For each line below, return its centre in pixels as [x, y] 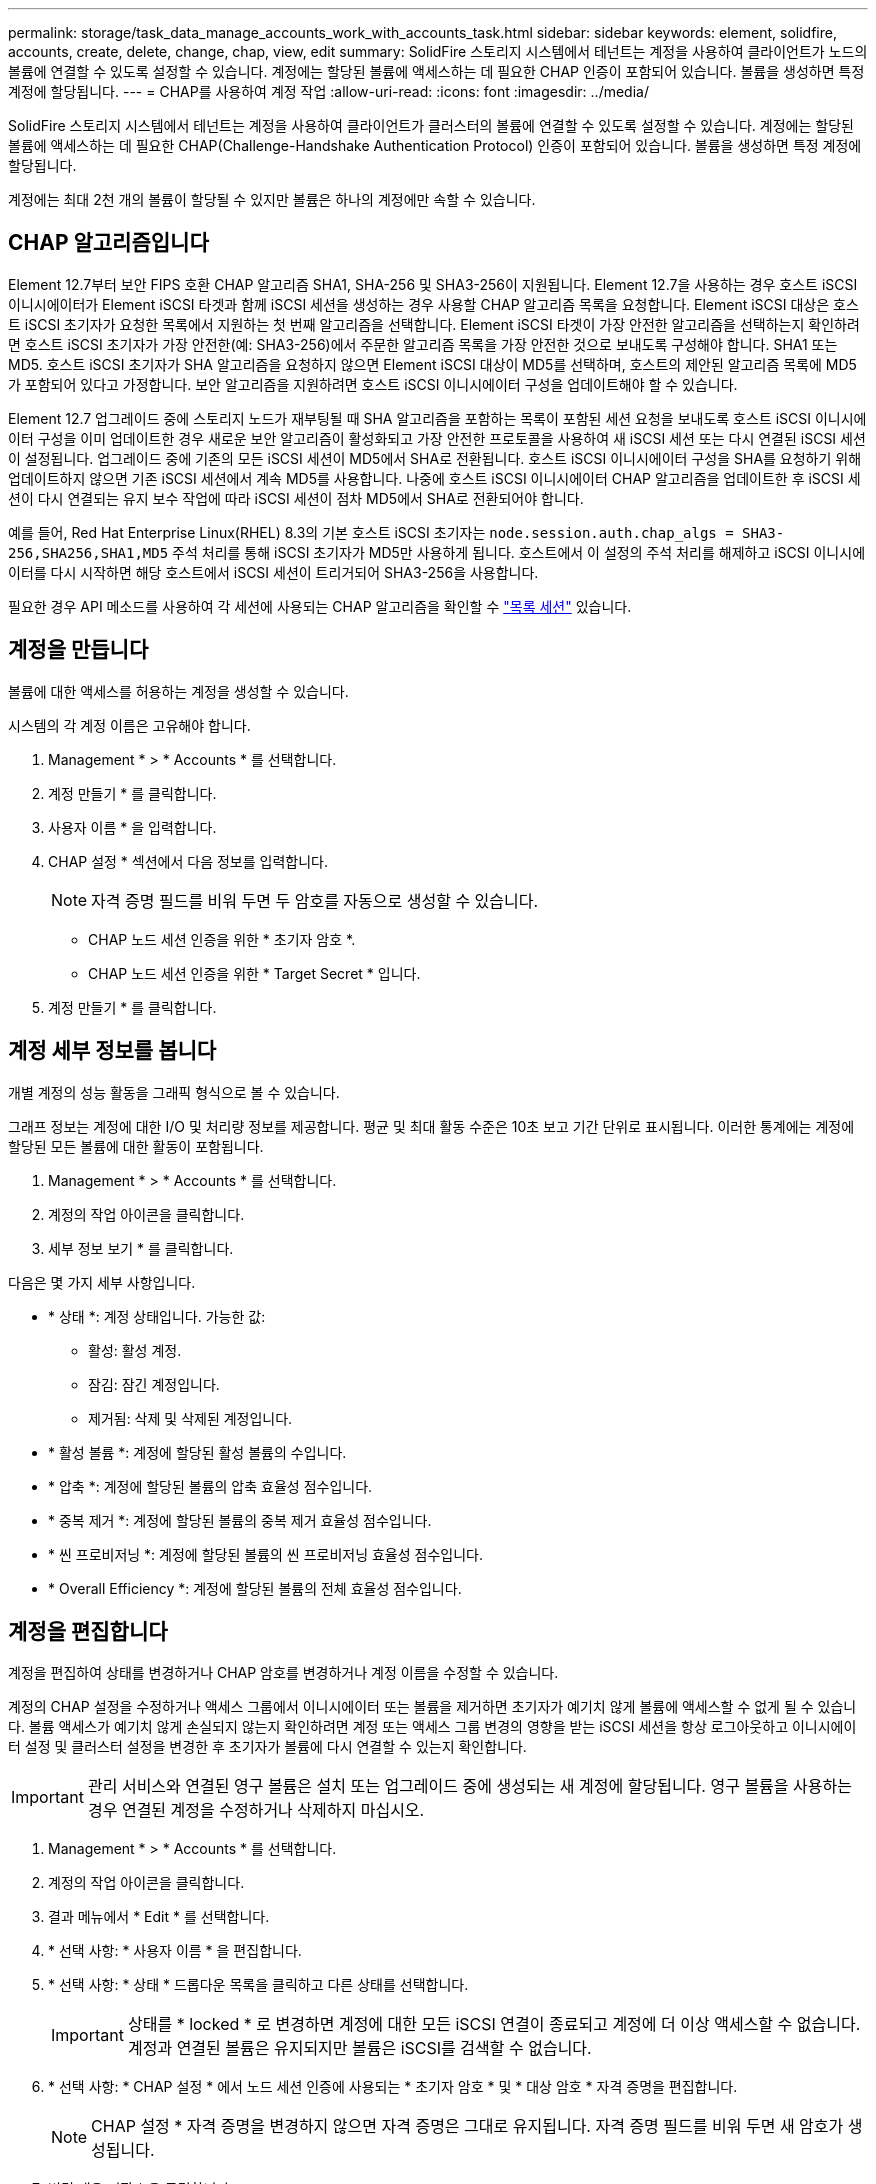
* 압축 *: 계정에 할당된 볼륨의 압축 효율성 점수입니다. [210, 1486]
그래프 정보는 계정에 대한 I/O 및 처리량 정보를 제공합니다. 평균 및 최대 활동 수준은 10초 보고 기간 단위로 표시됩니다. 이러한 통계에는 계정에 [431, 1126]
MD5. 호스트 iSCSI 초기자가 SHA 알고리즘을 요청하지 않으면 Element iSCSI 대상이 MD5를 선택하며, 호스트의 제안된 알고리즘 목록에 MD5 [432, 364]
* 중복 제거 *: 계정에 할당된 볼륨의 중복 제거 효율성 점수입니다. [240, 1520]
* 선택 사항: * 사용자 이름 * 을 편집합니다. [175, 1951]
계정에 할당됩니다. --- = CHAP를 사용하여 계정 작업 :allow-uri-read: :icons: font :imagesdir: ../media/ [328, 91]
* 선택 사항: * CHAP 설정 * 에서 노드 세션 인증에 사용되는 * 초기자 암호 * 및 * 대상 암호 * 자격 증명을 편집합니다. [393, 2087]
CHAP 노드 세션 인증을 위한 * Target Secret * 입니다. [254, 973]
